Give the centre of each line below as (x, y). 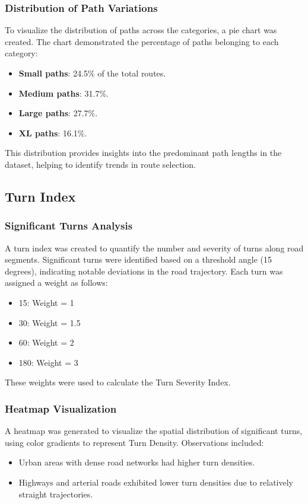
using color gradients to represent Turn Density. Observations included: (134, 442)
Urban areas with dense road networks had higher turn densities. (137, 462)
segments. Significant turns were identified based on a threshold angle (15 (139, 259)
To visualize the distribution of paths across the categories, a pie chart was (141, 30)
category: (21, 53)
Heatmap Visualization (61, 408)
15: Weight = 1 (46, 302)
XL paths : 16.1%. (53, 133)
